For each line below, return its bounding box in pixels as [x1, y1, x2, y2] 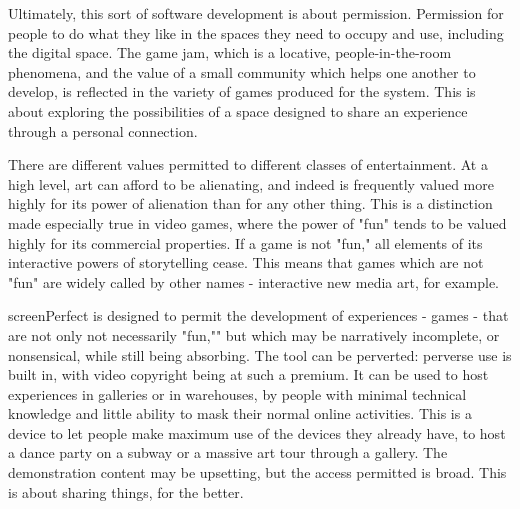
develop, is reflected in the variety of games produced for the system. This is [8, 81, 476, 102]
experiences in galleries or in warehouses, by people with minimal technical [8, 383, 467, 404]
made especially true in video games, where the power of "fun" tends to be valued [8, 212, 507, 233]
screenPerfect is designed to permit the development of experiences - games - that [8, 305, 509, 326]
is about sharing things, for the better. [8, 481, 244, 502]
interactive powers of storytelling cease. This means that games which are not [8, 252, 484, 273]
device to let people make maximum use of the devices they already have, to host [8, 422, 506, 443]
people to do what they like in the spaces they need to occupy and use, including [8, 22, 504, 43]
